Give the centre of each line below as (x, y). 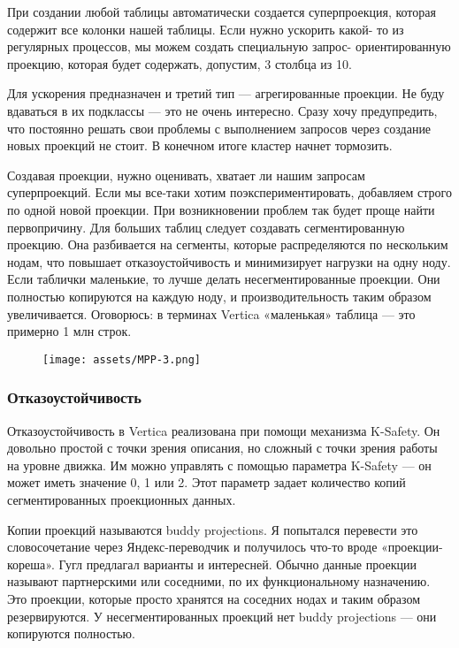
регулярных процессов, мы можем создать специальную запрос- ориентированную (229, 46)
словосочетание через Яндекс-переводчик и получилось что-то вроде (192, 547)
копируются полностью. (71, 633)
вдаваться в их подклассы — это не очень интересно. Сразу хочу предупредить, (222, 110)
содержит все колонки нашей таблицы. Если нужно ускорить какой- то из (206, 29)
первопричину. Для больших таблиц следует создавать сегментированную (206, 227)
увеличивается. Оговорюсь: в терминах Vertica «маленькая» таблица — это (211, 313)
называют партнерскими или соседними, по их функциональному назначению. (219, 581)
